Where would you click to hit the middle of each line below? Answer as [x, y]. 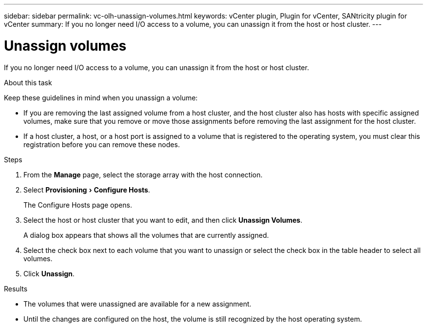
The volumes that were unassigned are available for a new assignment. [137, 304]
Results [16, 289]
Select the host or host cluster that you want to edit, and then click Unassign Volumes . [163, 220]
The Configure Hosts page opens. [78, 205]
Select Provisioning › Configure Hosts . [87, 190]
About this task [28, 82]
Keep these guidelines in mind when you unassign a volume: [101, 97]
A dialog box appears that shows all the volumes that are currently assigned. [146, 235]
